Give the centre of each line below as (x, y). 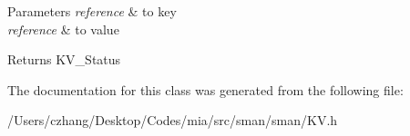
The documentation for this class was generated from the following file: (205, 89)
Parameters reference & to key (92, 11)
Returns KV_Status (64, 59)
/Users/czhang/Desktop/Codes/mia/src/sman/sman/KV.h (173, 120)
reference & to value (63, 29)
